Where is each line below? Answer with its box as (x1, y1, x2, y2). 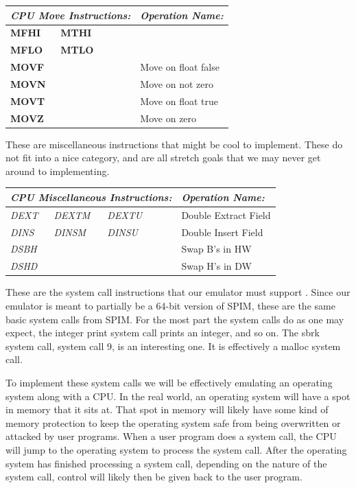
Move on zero (140, 111, 197, 125)
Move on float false (140, 60, 219, 74)
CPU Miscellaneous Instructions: (10, 189, 172, 204)
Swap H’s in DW (181, 259, 252, 273)
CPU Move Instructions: (10, 8, 131, 22)
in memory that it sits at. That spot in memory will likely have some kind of (5, 402, 329, 417)
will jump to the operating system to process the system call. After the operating (5, 442, 347, 456)
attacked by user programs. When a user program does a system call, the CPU (5, 429, 337, 443)
